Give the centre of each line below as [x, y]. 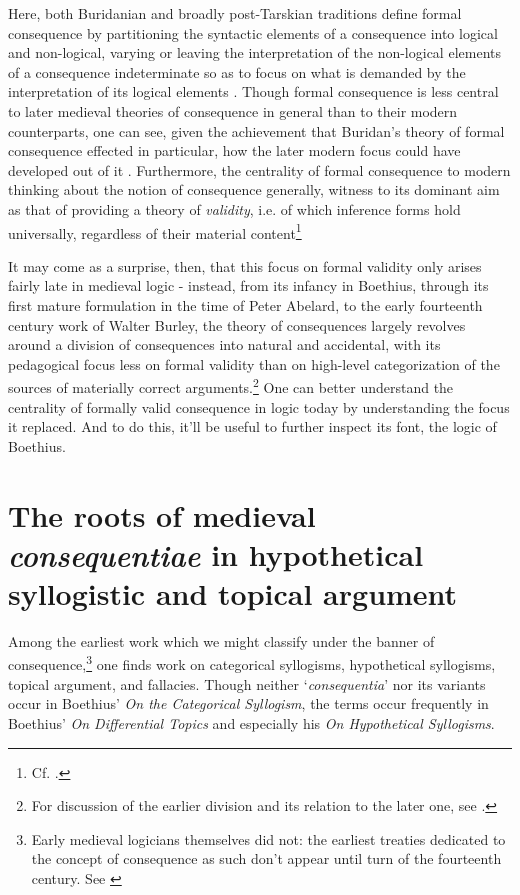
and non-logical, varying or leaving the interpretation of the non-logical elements [254, 52]
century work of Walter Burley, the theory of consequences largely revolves [237, 324]
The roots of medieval [162, 514]
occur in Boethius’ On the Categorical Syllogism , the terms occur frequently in [248, 703]
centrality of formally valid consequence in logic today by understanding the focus [259, 406]
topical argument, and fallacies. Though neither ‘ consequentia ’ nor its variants [247, 683]
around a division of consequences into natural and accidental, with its [224, 344]
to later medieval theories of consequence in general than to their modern [233, 110]
